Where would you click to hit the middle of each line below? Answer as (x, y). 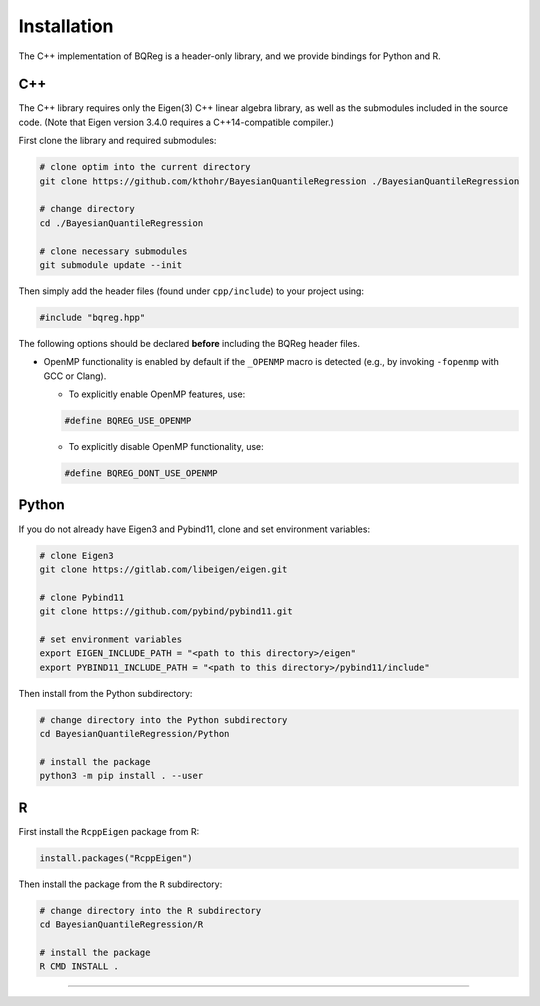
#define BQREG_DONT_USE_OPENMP (141, 473)
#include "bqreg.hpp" (92, 317)
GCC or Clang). (75, 376)
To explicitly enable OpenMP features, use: (157, 394)
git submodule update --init (111, 264)
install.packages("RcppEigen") (116, 858)
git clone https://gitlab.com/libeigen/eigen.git (163, 569)
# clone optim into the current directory (145, 167)
